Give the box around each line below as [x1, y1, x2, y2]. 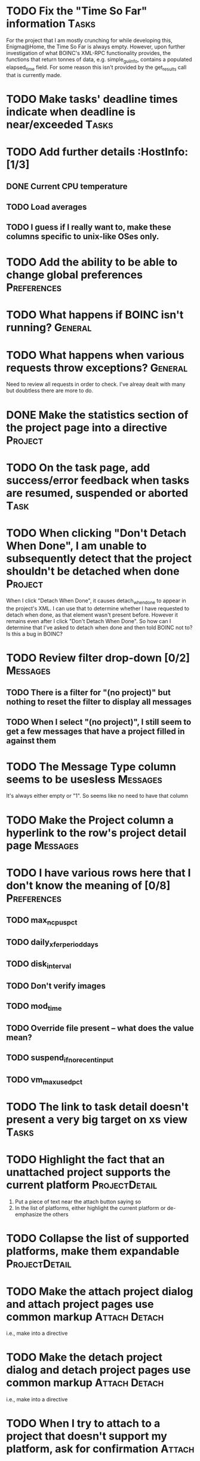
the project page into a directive [6, 420, 168, 434]
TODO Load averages [6, 202, 87, 212]
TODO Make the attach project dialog [6, 1285, 193, 1298]
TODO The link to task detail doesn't [6, 1100, 189, 1114]
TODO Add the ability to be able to [6, 255, 178, 269]
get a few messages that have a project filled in [6, 727, 185, 737]
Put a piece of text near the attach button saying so [14, 1198, 141, 1206]
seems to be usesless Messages [6, 773, 162, 786]
